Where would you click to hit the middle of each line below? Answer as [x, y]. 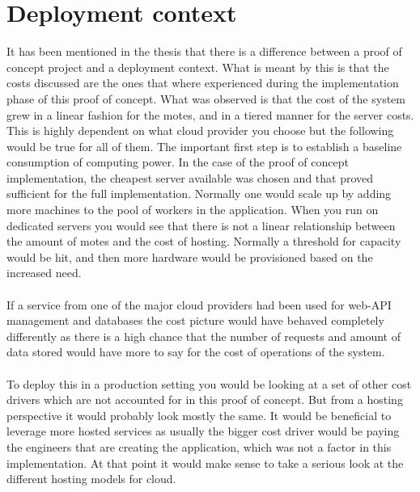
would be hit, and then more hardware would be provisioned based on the [190, 257]
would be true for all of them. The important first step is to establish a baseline [204, 146]
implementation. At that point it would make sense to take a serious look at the [205, 463]
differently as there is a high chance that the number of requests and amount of [204, 336]
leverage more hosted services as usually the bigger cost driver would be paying [203, 431]
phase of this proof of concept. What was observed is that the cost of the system [206, 98]
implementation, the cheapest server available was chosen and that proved [190, 177]
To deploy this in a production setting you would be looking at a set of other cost [209, 383]
